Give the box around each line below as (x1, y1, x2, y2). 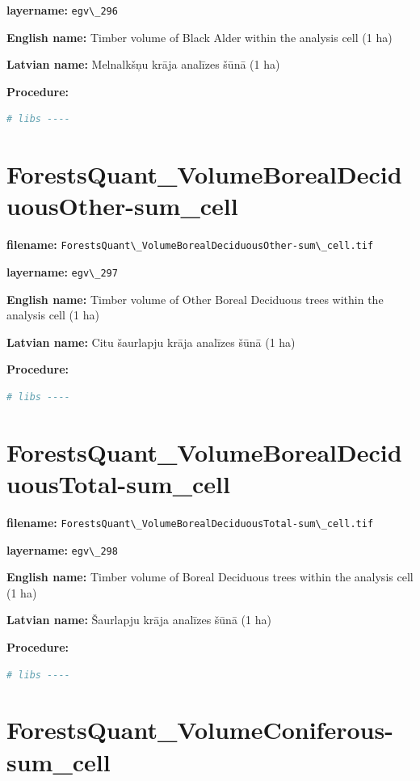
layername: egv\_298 (6, 541, 118, 558)
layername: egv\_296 (6, 2, 118, 18)
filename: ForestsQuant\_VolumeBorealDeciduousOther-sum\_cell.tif (6, 236, 374, 253)
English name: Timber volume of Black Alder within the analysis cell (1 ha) (6, 28, 393, 45)
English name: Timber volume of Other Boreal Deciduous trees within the (6, 290, 384, 307)
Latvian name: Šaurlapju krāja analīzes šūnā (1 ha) (6, 611, 271, 628)
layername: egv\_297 (6, 264, 118, 280)
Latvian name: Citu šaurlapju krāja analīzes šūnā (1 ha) (6, 333, 296, 350)
